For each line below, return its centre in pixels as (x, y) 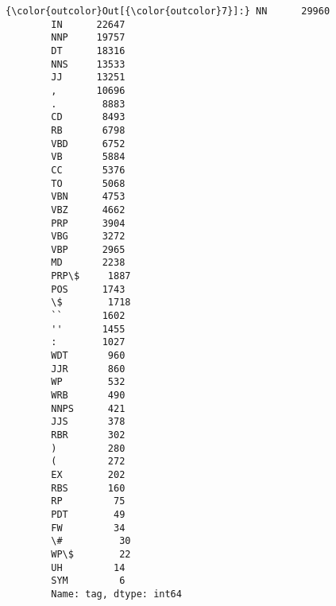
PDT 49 (88, 514)
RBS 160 (88, 488)
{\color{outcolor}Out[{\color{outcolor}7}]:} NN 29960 (168, 11)
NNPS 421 (88, 408)
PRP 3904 (88, 223)
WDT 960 (88, 356)
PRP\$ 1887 (91, 276)
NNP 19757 (88, 38)
